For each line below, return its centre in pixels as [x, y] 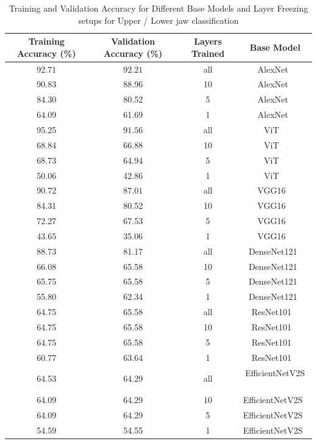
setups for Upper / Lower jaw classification [158, 20]
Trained [208, 53]
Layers [208, 41]
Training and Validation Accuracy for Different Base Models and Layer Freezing [158, 8]
